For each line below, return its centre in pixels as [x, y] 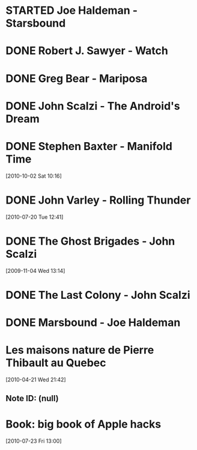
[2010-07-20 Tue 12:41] [35, 217]
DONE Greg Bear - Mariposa [77, 78]
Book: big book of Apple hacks [83, 424]
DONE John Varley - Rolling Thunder [98, 200]
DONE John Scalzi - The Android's [93, 106]
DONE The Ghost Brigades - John [90, 241]
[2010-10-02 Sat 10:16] [34, 176]
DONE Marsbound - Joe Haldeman [93, 322]
